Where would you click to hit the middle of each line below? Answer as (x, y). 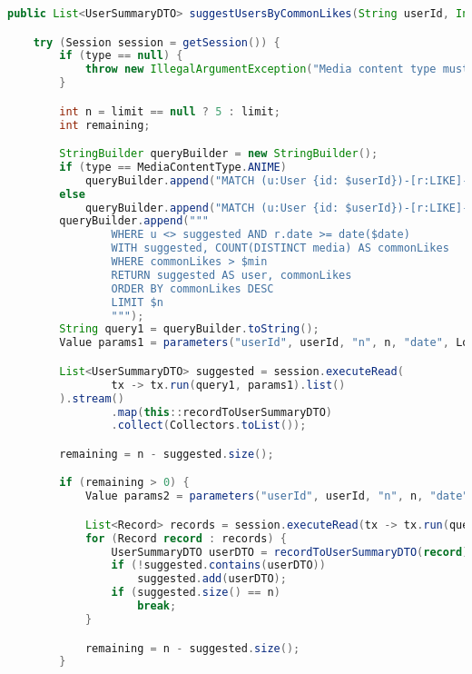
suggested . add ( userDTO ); (212, 579)
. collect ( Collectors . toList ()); (209, 426)
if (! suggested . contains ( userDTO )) (218, 565)
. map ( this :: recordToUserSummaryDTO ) (222, 412)
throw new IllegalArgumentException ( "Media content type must (277, 69)
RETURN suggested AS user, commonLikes (231, 275)
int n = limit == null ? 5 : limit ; (170, 111)
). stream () (92, 398)
